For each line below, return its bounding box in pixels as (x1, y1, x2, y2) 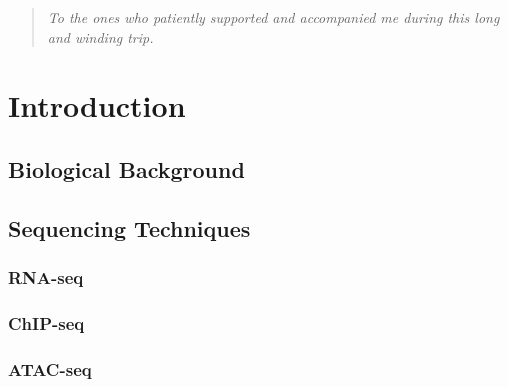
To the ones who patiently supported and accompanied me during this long (47, 7, 500, 27)
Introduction (8, 85, 186, 126)
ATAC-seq (8, 356, 92, 381)
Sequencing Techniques (8, 212, 251, 243)
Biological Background (8, 153, 245, 184)
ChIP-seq (8, 310, 85, 335)
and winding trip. (47, 26, 154, 47)
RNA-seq (8, 265, 84, 290)
